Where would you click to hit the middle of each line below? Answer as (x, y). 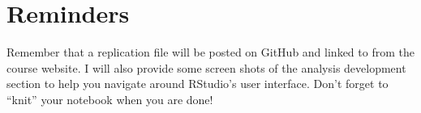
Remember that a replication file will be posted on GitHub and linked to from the (210, 52)
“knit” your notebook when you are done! (110, 99)
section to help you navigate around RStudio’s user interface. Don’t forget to (198, 84)
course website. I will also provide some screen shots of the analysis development (206, 67)
